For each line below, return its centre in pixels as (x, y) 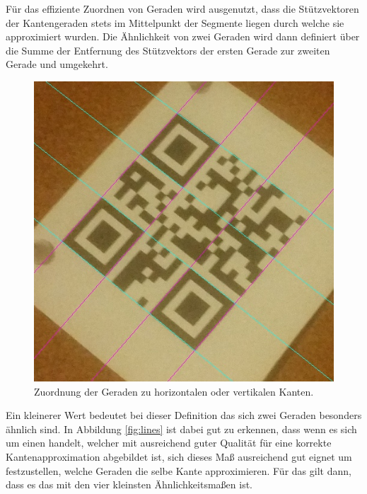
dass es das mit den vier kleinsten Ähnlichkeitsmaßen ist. (129, 484)
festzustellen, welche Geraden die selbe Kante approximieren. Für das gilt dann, (179, 470)
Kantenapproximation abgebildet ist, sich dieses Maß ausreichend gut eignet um (179, 456)
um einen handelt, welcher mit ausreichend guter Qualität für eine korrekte (169, 443)
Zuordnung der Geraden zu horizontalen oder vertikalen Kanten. (174, 391)
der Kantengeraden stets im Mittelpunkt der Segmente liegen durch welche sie (175, 22)
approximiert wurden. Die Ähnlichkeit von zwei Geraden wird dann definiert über (183, 36)
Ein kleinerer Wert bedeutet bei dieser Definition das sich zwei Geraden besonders (184, 415)
